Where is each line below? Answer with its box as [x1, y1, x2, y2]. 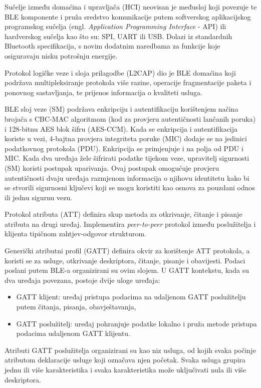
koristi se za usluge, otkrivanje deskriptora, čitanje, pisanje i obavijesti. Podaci [5, 255, 245, 265]
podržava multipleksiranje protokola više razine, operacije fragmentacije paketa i [5, 77, 251, 88]
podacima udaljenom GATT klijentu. [16, 328, 131, 338]
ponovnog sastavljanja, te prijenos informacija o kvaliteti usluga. [5, 87, 202, 97]
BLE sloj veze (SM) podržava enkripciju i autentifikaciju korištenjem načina [5, 104, 238, 114]
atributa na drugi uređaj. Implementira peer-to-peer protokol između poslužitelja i [5, 218, 256, 229]
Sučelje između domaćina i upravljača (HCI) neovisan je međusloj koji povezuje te [5, 2, 257, 12]
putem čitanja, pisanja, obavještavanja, [16, 301, 136, 312]
